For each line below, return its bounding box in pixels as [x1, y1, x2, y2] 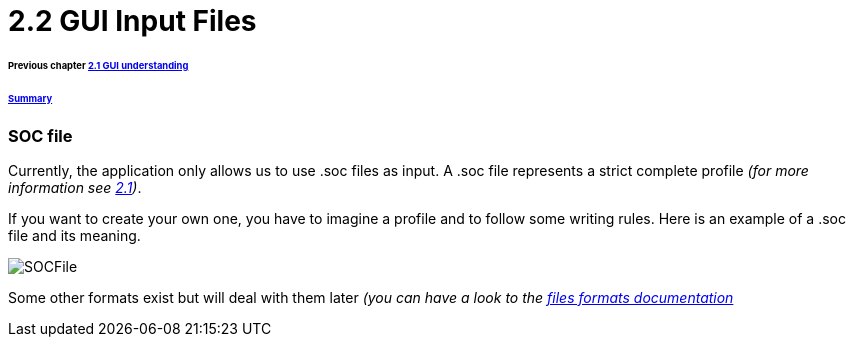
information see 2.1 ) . [8, 178, 142, 196]
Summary [8, 92, 53, 104]
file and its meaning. [8, 226, 141, 244]
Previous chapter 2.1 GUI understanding [8, 59, 189, 71]
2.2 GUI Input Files [8, 4, 257, 38]
